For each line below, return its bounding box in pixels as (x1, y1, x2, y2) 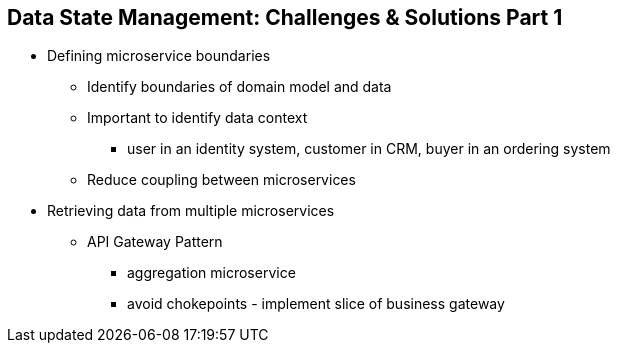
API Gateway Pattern (87, 233, 223, 251)
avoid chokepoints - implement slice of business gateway (127, 295, 505, 313)
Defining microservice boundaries (47, 47, 271, 65)
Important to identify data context (87, 109, 308, 127)
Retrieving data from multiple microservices (47, 202, 335, 220)
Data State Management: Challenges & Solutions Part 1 (7, 5, 563, 30)
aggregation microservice (127, 264, 296, 282)
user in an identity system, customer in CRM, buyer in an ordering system (127, 140, 611, 158)
